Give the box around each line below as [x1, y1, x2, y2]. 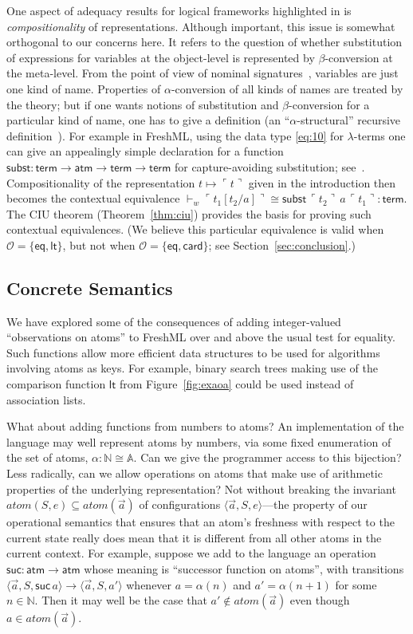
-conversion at [324, 49, 393, 65]
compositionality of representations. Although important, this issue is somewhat [6, 18, 395, 34]
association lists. [6, 391, 86, 408]
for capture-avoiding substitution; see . [174, 158, 365, 175]
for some [335, 576, 377, 593]
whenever [126, 576, 172, 593]
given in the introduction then [248, 174, 396, 191]
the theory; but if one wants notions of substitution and [6, 96, 279, 112]
